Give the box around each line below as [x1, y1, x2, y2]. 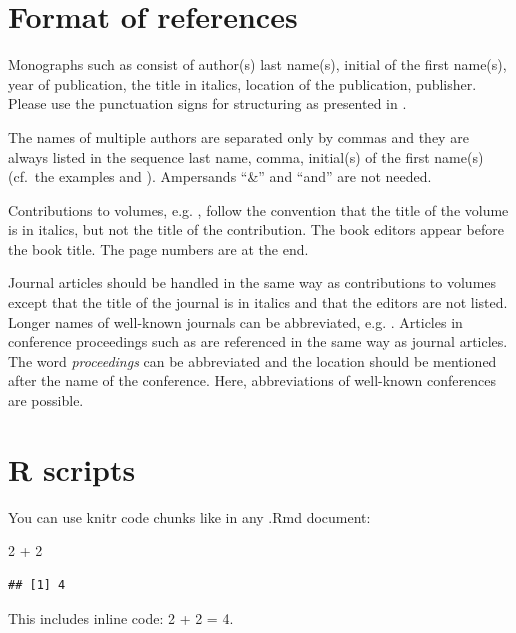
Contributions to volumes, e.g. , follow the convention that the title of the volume [8, 199, 509, 220]
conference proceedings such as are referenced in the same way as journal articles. [8, 331, 508, 352]
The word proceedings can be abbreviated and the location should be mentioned [8, 350, 497, 371]
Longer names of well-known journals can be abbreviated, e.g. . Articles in [8, 311, 463, 332]
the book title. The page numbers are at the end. [8, 238, 309, 259]
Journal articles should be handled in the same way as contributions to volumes [8, 272, 497, 293]
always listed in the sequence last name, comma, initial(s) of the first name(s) [8, 146, 484, 167]
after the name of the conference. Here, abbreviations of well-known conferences [8, 370, 496, 391]
